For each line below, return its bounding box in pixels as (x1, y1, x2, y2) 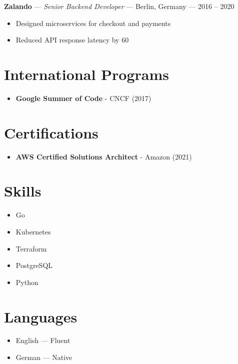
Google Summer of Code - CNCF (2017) (15, 92, 151, 103)
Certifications (4, 122, 98, 142)
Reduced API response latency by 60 (15, 34, 129, 45)
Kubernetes (15, 226, 51, 236)
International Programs (4, 63, 169, 84)
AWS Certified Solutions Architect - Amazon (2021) (15, 151, 192, 161)
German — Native (15, 352, 72, 362)
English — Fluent (15, 335, 70, 345)
